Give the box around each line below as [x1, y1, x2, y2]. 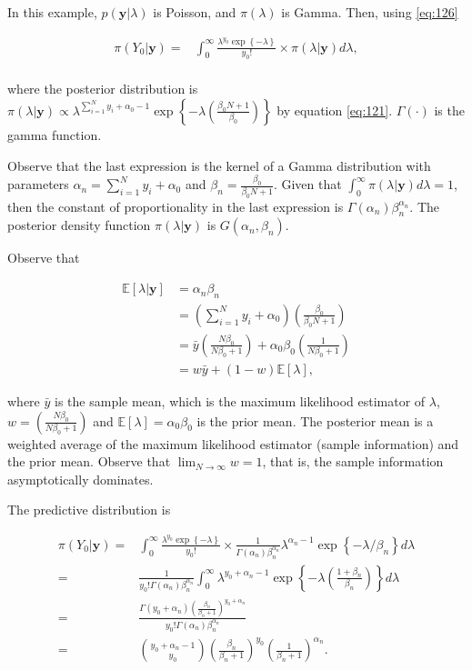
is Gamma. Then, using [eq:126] [281, 3, 458, 21]
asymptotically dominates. [7, 469, 154, 488]
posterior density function [7, 215, 151, 235]
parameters [7, 175, 69, 194]
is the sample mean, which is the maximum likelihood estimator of [55, 392, 426, 410]
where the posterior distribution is [7, 79, 198, 98]
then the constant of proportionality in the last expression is [7, 196, 344, 215]
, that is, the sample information [262, 452, 444, 471]
